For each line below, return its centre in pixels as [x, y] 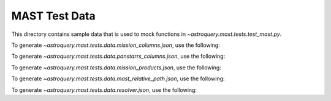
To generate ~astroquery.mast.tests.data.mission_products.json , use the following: [116, 68]
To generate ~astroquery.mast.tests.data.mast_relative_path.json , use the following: [118, 78]
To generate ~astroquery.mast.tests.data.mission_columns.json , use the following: [116, 45]
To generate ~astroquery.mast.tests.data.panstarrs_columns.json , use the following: [118, 56]
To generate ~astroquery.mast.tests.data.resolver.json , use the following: [104, 90]
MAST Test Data [53, 16]
